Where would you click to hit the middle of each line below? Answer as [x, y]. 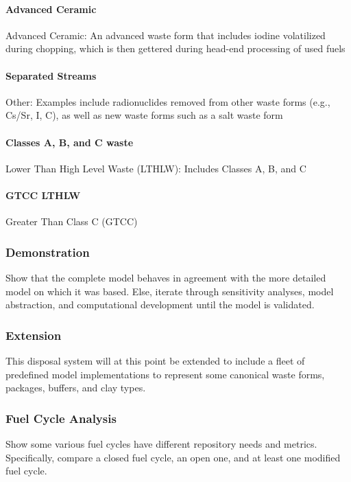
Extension [34, 335]
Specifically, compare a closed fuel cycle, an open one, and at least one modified [173, 457]
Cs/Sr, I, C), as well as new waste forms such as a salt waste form [144, 115]
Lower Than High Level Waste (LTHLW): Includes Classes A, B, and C [156, 168]
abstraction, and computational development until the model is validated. [160, 305]
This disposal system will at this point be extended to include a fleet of [155, 360]
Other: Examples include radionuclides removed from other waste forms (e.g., [168, 101]
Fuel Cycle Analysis [61, 418]
